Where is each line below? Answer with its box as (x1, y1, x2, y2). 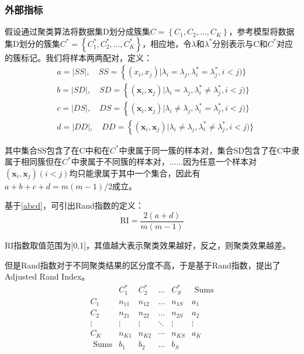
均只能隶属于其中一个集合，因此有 (69, 166, 201, 179)
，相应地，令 (142, 37, 192, 49)
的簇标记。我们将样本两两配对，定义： (5, 51, 152, 63)
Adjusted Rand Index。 (5, 270, 90, 282)
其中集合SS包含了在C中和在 (5, 144, 110, 156)
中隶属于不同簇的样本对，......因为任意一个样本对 (71, 155, 257, 168)
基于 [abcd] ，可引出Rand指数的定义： (5, 199, 144, 212)
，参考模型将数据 (229, 25, 295, 38)
